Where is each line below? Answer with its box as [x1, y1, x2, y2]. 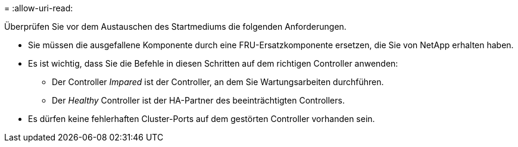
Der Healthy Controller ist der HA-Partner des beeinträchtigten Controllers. [52, 95, 345, 105]
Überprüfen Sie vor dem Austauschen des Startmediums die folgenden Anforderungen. [4, 21, 347, 32]
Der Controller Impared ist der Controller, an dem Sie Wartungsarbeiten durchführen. [52, 77, 384, 87]
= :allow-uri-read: [4, 3, 73, 13]
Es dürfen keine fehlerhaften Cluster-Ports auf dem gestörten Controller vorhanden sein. [28, 114, 375, 124]
